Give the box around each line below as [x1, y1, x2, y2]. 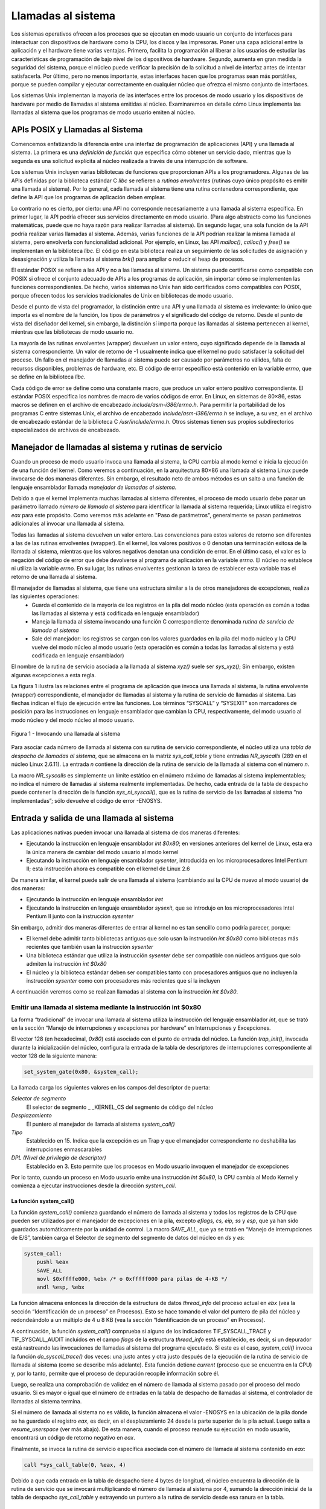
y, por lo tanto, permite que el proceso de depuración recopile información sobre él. [11, 1370, 220, 1377]
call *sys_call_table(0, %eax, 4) [24, 1461, 126, 1468]
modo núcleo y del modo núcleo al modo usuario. [11, 716, 135, 724]
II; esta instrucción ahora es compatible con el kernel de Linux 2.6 [26, 865, 190, 872]
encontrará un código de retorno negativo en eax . [11, 1434, 135, 1441]
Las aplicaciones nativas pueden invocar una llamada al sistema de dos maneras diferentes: [11, 829, 240, 836]
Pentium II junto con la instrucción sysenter [26, 913, 134, 920]
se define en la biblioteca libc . [11, 373, 86, 380]
